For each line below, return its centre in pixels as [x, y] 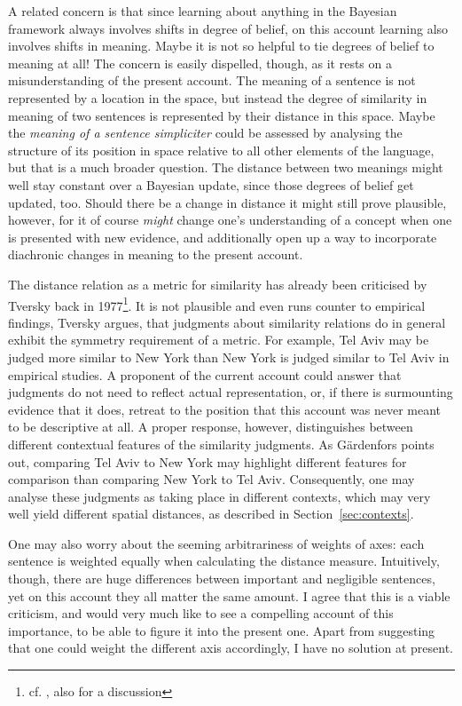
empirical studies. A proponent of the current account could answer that [205, 374]
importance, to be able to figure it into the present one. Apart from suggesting [222, 630]
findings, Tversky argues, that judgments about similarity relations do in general [227, 322]
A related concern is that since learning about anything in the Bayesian [203, 11]
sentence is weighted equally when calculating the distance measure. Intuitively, [224, 561]
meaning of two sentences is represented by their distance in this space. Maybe [222, 115]
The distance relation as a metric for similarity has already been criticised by [218, 284]
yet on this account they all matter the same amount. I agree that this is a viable [229, 595]
